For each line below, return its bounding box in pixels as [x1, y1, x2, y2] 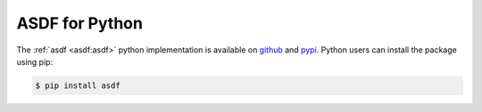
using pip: [16, 56, 54, 67]
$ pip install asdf [35, 80, 120, 91]
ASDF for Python [16, 13, 143, 33]
